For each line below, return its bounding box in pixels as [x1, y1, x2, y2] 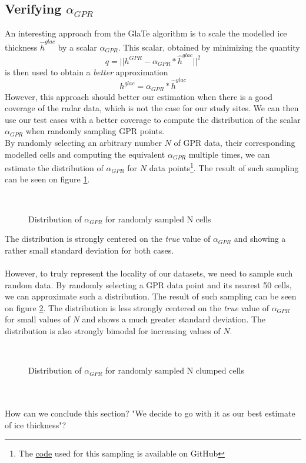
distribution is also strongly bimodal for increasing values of [5, 324, 221, 337]
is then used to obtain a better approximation [5, 65, 168, 78]
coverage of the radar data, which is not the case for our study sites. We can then [5, 102, 299, 114]
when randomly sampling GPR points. [25, 125, 165, 137]
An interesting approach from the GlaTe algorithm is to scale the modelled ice [5, 27, 287, 39]
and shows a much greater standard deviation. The [82, 313, 266, 325]
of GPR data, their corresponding [174, 136, 295, 148]
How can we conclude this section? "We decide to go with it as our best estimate [5, 407, 295, 419]
